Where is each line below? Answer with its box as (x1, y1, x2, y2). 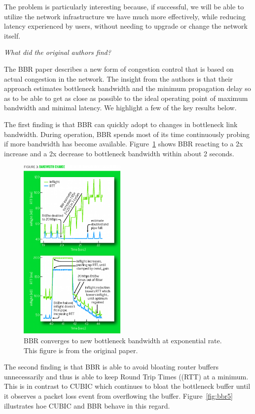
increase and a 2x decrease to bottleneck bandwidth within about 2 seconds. (4, 148, 234, 158)
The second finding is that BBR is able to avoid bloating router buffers (4, 362, 219, 372)
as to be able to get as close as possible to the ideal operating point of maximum (4, 92, 248, 103)
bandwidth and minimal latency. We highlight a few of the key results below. (4, 102, 237, 113)
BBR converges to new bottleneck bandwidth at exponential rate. (24, 335, 222, 346)
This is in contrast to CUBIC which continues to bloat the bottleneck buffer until (4, 381, 251, 391)
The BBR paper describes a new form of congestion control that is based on (4, 63, 234, 74)
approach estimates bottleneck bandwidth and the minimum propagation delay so (4, 83, 251, 93)
